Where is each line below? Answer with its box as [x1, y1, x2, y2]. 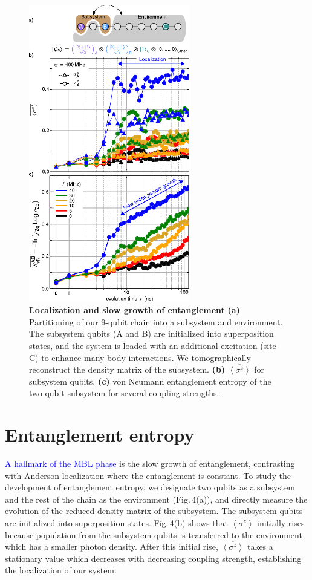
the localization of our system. [5, 564, 117, 576]
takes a [247, 540, 273, 553]
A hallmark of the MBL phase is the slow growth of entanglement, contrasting [5, 457, 295, 469]
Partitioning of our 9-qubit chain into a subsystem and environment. [29, 315, 283, 328]
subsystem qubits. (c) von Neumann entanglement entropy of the [29, 374, 271, 387]
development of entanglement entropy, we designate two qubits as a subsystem [5, 481, 295, 494]
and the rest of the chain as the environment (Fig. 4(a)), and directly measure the [5, 492, 308, 505]
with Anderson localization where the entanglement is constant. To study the [5, 469, 291, 481]
